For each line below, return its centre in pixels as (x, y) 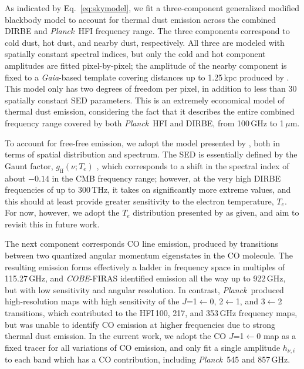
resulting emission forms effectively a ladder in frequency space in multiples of (145, 266)
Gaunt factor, (29, 165)
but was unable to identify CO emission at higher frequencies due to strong (140, 324)
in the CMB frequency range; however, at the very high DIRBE (166, 178)
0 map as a (276, 336)
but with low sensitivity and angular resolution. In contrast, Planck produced (144, 289)
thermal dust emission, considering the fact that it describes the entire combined (150, 111)
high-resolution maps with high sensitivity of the (92, 301)
